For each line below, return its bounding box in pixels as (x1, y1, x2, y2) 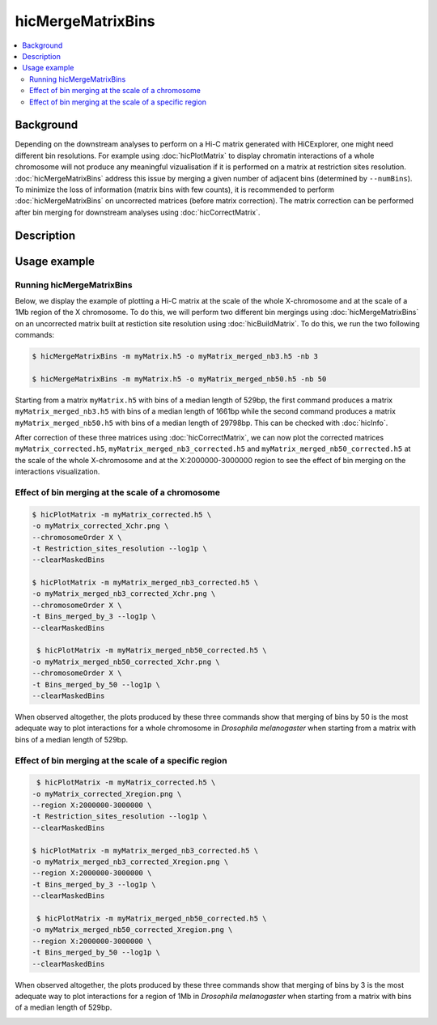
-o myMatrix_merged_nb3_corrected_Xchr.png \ (32, 589, 216, 598)
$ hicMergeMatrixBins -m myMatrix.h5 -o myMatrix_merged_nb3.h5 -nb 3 (32, 352, 319, 361)
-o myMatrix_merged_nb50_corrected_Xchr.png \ (32, 657, 220, 666)
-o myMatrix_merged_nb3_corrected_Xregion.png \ (32, 857, 229, 866)
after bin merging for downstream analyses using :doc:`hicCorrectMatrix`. (15, 207, 261, 217)
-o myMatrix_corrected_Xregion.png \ (32, 789, 182, 798)
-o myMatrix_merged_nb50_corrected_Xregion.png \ (32, 925, 233, 934)
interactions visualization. (15, 466, 100, 477)
